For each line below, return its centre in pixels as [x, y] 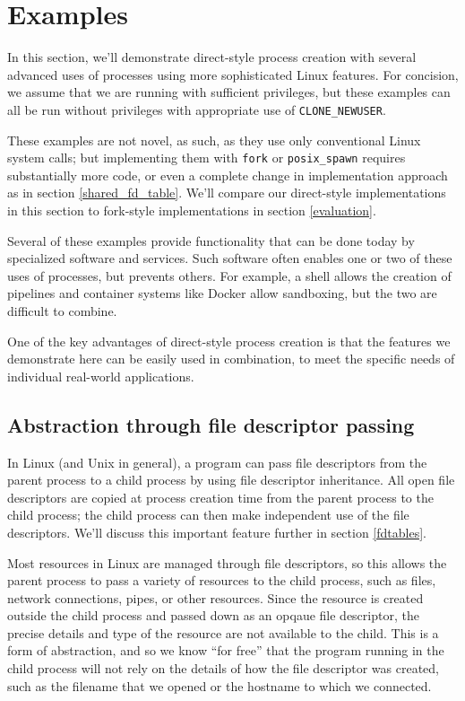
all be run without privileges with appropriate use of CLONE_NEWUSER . [197, 109]
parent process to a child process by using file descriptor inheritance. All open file [231, 480]
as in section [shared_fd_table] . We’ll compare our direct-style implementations [227, 193]
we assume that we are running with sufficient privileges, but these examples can [229, 92]
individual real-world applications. [101, 376]
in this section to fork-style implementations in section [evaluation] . [192, 210]
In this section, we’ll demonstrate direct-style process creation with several [212, 57]
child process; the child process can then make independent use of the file [208, 515]
